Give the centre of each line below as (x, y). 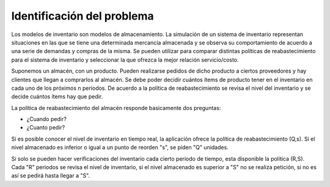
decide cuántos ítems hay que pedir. (57, 97)
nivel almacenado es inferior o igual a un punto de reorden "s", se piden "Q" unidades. (120, 147)
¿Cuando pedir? (46, 119)
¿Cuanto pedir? (46, 128)
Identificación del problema (82, 16)
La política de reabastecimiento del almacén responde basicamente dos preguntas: (116, 108)
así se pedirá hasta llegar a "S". (51, 176)
